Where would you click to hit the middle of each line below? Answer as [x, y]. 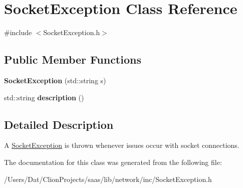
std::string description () [44, 97]
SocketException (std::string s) [55, 80]
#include [18, 32]
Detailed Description [59, 124]
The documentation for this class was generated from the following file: [113, 162]
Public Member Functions [73, 59]
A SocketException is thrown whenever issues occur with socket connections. [122, 145]
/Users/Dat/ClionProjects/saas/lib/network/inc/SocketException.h [108, 179]
